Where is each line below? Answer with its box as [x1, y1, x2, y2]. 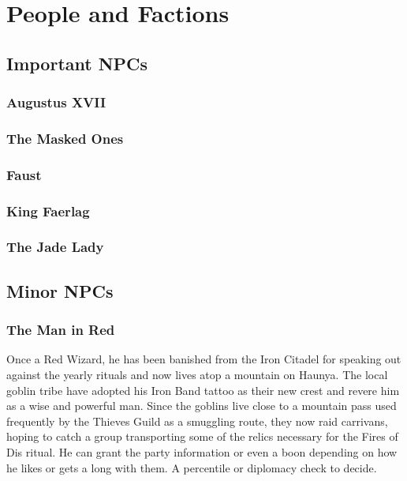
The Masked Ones [6, 128, 124, 148]
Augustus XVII [6, 92, 106, 112]
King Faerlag [6, 201, 90, 220]
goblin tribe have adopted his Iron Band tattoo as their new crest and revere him [6, 381, 400, 398]
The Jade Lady [6, 237, 104, 257]
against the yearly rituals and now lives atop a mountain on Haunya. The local [6, 366, 388, 382]
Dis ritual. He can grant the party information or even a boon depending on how [6, 443, 398, 460]
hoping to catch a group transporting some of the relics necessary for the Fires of [6, 428, 398, 445]
